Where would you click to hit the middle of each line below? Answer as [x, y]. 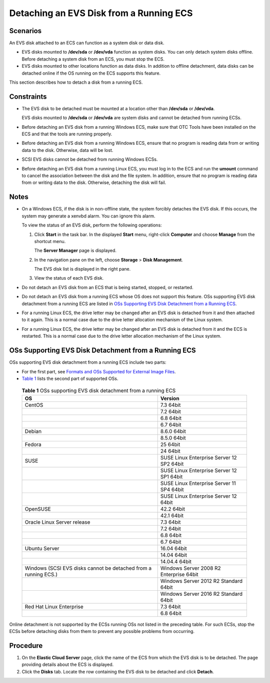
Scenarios [25, 31]
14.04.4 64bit [176, 561]
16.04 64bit [173, 548]
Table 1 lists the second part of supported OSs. [70, 378]
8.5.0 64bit [173, 437]
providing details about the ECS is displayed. [68, 664]
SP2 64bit [172, 464]
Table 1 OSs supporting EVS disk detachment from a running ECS [99, 391]
